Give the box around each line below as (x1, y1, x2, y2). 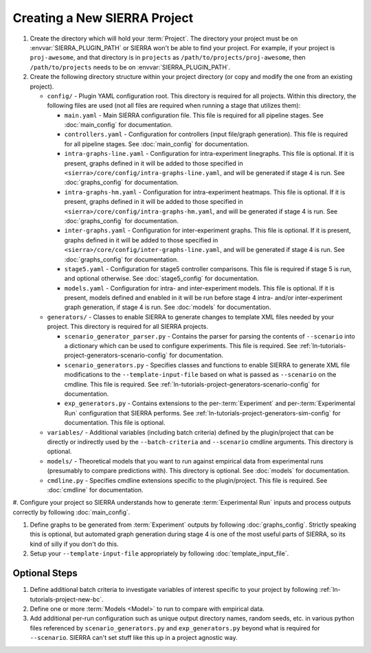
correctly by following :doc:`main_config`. (12, 508, 131, 516)
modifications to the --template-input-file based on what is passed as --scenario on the (64, 371, 337, 379)
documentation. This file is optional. (64, 419, 166, 427)
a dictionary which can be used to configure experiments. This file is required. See (64, 342, 298, 350)
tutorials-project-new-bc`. (30, 595, 104, 604)
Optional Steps (12, 567, 78, 580)
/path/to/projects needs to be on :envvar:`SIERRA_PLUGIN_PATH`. (30, 62, 231, 71)
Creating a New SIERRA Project (12, 10, 194, 25)
